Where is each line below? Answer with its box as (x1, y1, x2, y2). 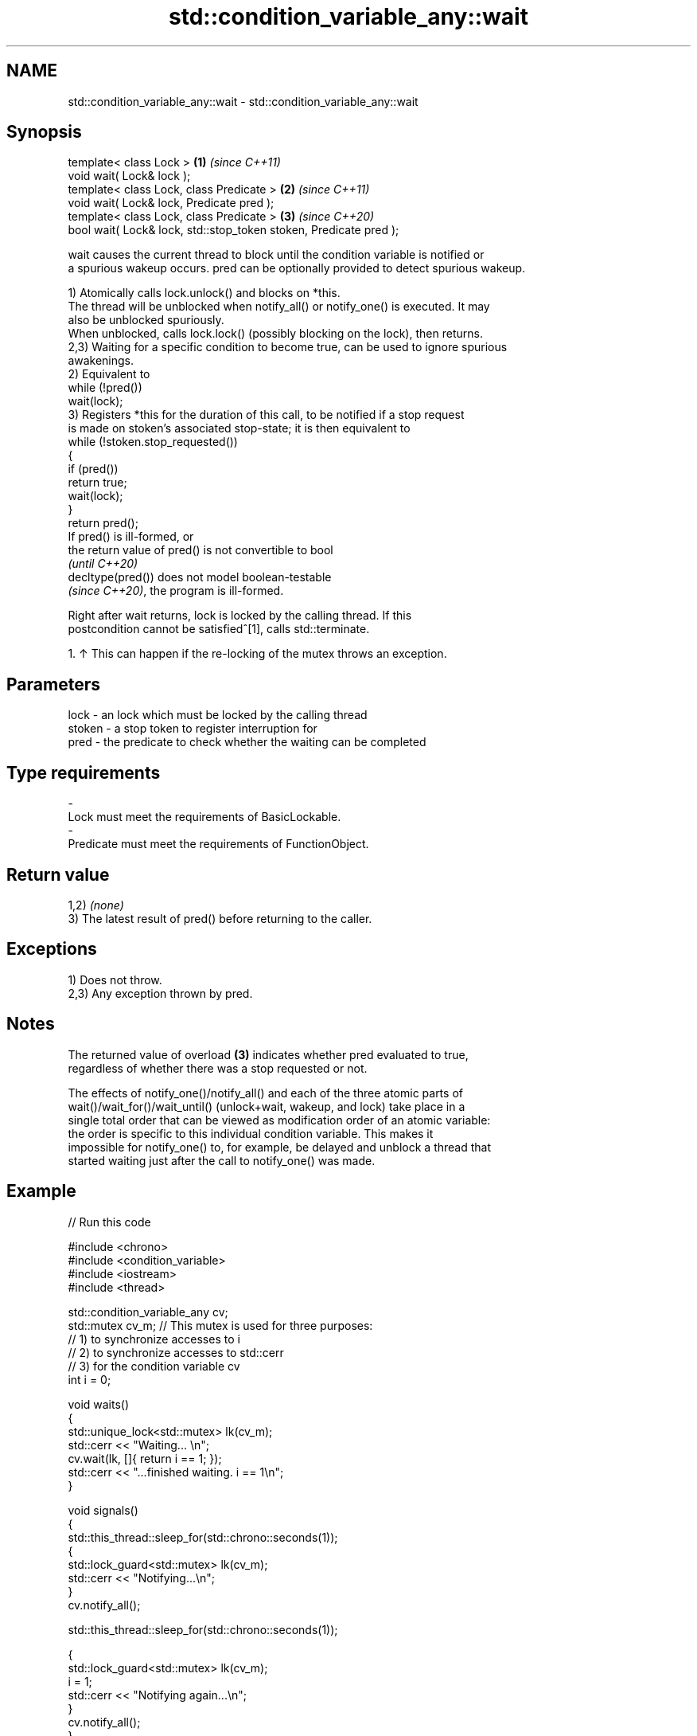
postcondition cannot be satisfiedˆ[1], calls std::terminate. (68, 622, 370, 636)
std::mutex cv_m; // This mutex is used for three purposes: (68, 1318, 373, 1332)
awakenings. (68, 354, 134, 368)
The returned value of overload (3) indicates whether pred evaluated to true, (68, 1047, 469, 1062)
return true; (68, 475, 127, 490)
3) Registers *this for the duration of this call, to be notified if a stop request (68, 408, 465, 422)
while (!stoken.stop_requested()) (68, 435, 238, 449)
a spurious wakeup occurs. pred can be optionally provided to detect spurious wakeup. (68, 261, 526, 276)
